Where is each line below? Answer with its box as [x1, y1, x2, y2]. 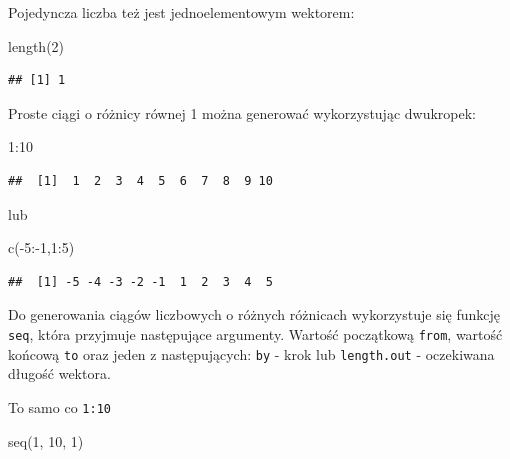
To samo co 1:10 [8, 396, 111, 417]
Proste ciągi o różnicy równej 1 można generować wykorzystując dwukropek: [8, 102, 477, 123]
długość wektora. [8, 363, 111, 384]
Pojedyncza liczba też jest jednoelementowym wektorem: [8, 2, 355, 22]
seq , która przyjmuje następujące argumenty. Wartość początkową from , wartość [8, 323, 503, 344]
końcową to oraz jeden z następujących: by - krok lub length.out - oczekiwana [8, 343, 495, 364]
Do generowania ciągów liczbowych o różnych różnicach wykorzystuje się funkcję [8, 304, 501, 325]
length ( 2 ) [8, 35, 65, 56]
